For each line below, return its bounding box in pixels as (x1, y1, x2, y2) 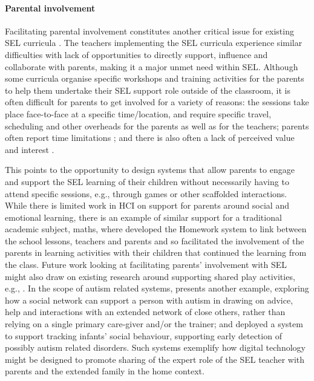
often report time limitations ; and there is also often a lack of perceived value (5, 131, 295, 144)
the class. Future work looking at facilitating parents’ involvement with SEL (5, 258, 287, 271)
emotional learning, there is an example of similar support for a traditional (5, 210, 282, 223)
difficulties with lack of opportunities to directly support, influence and (5, 48, 268, 60)
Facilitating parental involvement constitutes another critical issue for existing (5, 24, 294, 37)
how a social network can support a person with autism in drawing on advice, (5, 293, 293, 306)
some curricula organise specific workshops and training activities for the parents (5, 72, 304, 85)
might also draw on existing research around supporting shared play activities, (5, 270, 295, 282)
